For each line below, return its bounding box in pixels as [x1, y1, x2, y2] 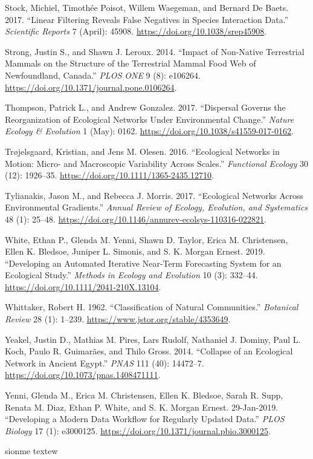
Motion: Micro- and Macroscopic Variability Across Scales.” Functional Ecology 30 [5, 157, 308, 169]
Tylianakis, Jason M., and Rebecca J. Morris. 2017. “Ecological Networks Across [5, 189, 304, 201]
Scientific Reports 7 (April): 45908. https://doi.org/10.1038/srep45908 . [5, 25, 267, 37]
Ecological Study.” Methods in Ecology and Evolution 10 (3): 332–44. [5, 269, 258, 281]
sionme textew [5, 444, 58, 457]
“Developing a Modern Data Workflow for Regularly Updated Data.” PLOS [5, 412, 285, 425]
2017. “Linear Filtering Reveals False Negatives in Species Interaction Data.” [5, 13, 289, 25]
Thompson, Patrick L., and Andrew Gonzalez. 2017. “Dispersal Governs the [5, 101, 286, 114]
